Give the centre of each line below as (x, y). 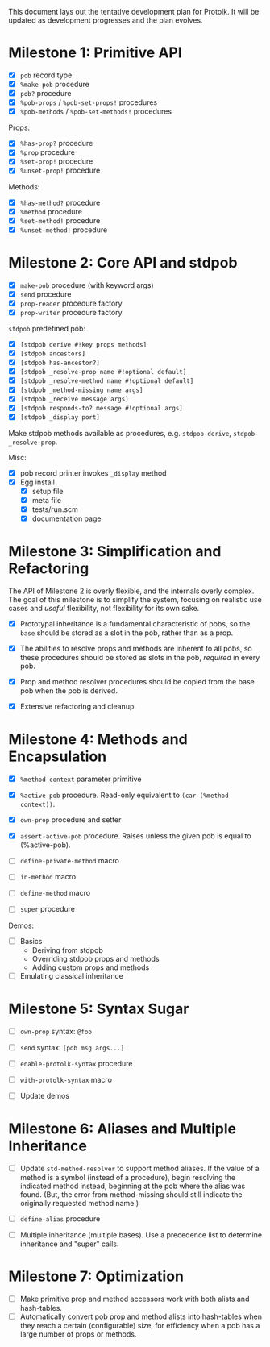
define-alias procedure (60, 1218)
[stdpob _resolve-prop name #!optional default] (103, 372)
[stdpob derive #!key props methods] (83, 345)
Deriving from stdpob (67, 950)
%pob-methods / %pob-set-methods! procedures (96, 111)
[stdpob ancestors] (53, 354)
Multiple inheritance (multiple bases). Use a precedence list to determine (141, 1235)
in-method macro (48, 877)
